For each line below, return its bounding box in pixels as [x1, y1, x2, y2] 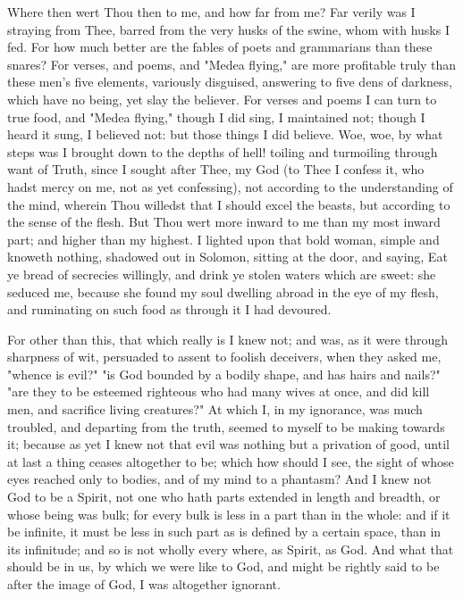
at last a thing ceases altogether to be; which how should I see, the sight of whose [7, 452, 454, 470]
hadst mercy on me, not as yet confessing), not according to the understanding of [7, 177, 453, 196]
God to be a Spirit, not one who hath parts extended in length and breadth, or [7, 487, 441, 506]
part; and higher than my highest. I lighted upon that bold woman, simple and [7, 229, 440, 248]
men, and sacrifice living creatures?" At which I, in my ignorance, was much [7, 400, 423, 419]
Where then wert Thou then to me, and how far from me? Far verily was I [7, 3, 416, 21]
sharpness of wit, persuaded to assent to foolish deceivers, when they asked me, [7, 347, 442, 366]
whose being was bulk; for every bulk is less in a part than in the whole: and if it [7, 504, 450, 523]
